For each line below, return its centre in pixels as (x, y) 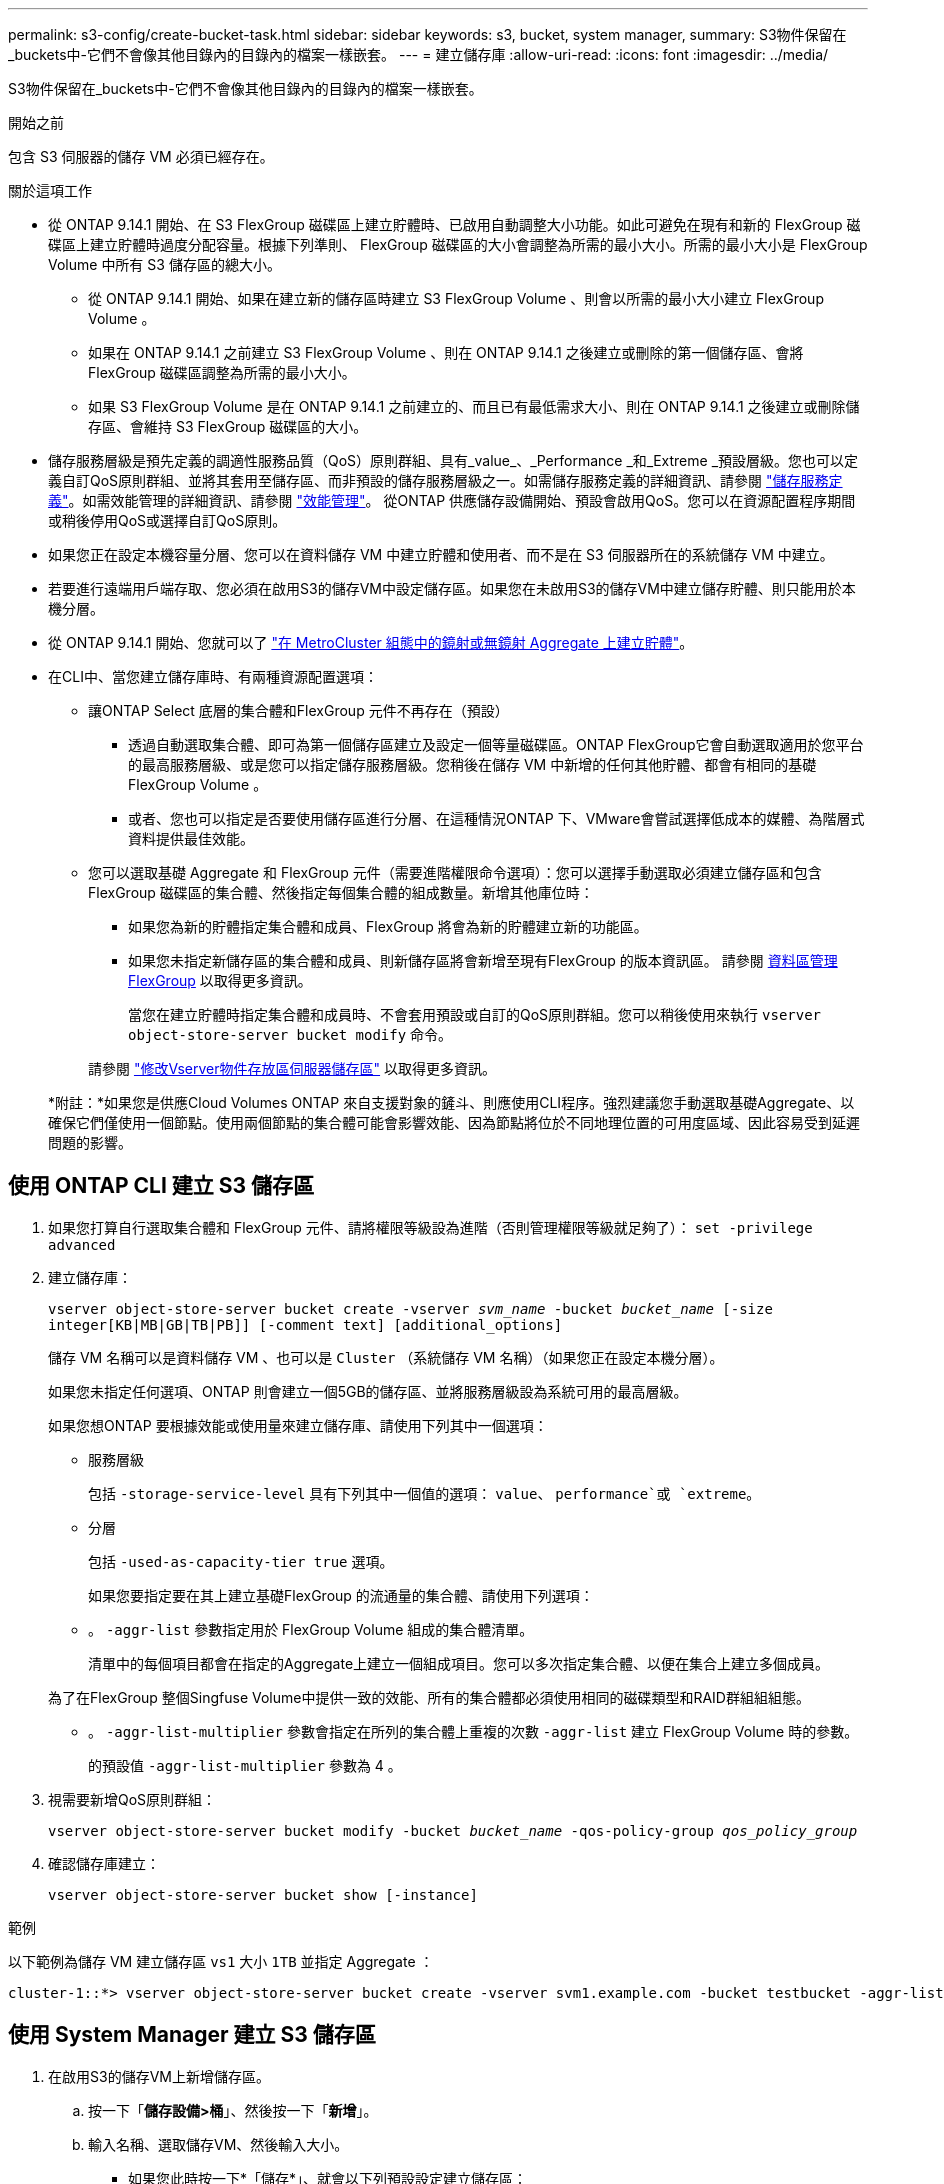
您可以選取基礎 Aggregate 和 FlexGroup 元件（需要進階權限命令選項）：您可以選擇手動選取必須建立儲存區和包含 (455, 872)
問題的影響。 (90, 1142)
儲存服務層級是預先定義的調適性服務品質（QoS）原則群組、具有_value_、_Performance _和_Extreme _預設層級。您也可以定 (453, 460)
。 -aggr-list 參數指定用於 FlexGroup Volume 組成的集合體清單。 (311, 1629)
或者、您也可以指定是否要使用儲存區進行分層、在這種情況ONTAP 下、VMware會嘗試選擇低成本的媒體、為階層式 (496, 818)
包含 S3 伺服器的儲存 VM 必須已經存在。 (141, 156)
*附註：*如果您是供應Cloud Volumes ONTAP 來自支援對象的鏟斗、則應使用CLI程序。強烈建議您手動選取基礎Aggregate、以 (451, 1102)
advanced (82, 1244)
